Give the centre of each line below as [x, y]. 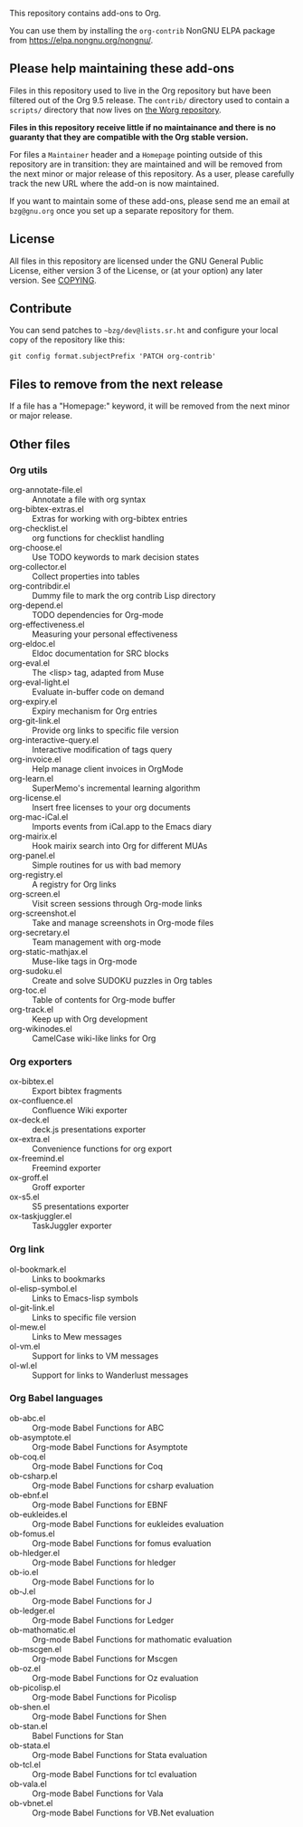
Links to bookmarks [69, 1279]
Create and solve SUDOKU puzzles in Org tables [122, 980]
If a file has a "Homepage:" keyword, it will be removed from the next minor [150, 406]
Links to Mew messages [77, 1336]
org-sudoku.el [36, 971]
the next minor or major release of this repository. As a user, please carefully [152, 173]
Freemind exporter [66, 1168]
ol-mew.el [28, 1327]
